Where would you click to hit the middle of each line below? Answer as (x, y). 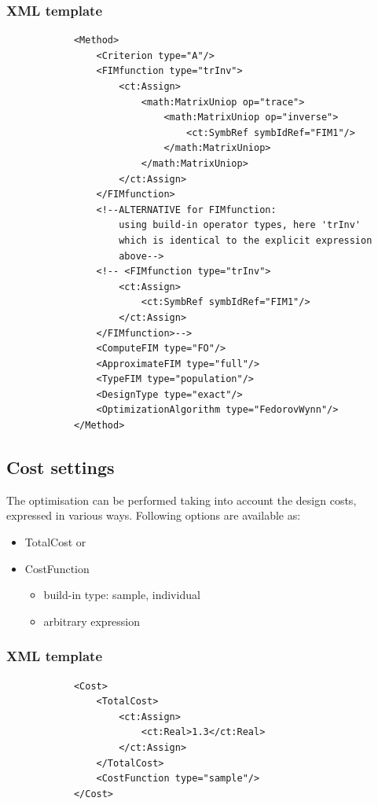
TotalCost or (55, 542)
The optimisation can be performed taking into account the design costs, (182, 500)
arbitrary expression (92, 621)
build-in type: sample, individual (122, 595)
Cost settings (61, 467)
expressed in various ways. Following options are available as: (154, 515)
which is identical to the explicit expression (246, 240)
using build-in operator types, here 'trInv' (240, 225)
